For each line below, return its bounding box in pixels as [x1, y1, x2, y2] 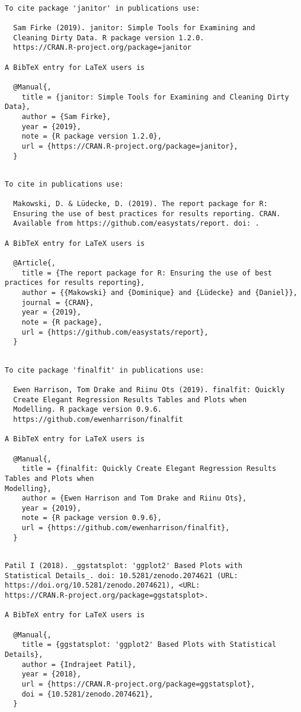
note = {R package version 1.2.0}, [21, 132, 162, 141]
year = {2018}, [21, 670, 81, 679]
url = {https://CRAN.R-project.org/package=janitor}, [21, 142, 238, 150]
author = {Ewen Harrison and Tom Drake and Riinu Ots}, [21, 494, 247, 503]
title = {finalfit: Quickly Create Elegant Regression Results [21, 464, 277, 473]
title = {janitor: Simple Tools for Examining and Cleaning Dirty [21, 92, 289, 101]
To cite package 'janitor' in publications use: [5, 4, 200, 12]
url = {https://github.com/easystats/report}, [21, 328, 209, 336]
